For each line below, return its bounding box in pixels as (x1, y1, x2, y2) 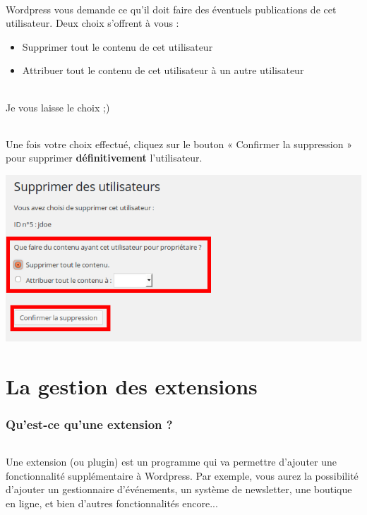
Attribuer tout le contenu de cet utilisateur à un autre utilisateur (22, 63, 304, 78)
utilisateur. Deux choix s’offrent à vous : (6, 16, 179, 30)
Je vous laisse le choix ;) (6, 99, 110, 114)
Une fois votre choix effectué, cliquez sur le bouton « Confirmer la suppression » (6, 136, 352, 151)
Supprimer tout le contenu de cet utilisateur (22, 39, 213, 54)
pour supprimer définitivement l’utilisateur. (6, 150, 203, 165)
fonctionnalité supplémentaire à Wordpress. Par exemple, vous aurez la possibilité (6, 468, 359, 483)
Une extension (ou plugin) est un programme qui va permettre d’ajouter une (6, 454, 337, 469)
